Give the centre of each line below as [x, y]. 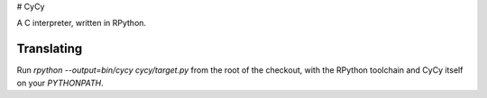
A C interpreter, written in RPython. [82, 23]
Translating [50, 49]
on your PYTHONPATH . [60, 83]
